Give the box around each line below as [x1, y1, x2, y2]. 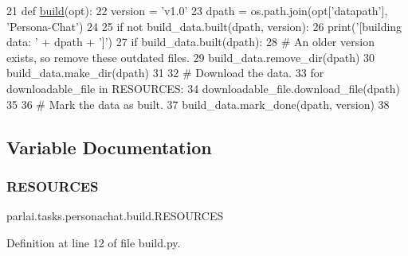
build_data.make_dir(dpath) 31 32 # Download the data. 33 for [6, 64, 324, 81]
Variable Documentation [6, 134, 212, 159]
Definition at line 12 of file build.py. [6, 234, 181, 250]
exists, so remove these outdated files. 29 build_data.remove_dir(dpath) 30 [6, 48, 375, 65]
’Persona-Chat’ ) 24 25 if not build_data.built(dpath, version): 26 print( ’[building [6, 17, 402, 34]
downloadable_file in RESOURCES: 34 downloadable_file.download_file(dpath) [6, 80, 401, 96]
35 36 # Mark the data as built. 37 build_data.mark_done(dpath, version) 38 [6, 95, 390, 112]
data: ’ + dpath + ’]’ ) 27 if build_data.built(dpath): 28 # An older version [6, 33, 375, 50]
